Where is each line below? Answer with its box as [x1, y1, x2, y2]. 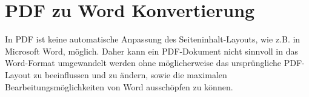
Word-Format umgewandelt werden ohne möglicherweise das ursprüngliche [5, 56, 282, 69]
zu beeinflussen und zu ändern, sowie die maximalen [33, 68, 227, 81]
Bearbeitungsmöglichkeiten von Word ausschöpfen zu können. [5, 80, 233, 93]
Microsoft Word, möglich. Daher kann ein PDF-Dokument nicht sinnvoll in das [5, 44, 298, 57]
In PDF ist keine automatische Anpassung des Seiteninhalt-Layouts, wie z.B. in [5, 33, 301, 45]
